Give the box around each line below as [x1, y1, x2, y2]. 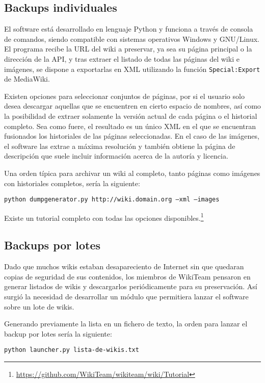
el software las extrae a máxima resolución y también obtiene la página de [4, 140, 235, 151]
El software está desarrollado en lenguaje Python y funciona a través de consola [4, 23, 253, 34]
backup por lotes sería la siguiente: [4, 328, 112, 339]
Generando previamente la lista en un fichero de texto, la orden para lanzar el [4, 318, 248, 329]
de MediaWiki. [4, 73, 50, 84]
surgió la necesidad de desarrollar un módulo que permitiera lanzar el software [4, 291, 249, 302]
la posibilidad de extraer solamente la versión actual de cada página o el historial [4, 111, 257, 121]
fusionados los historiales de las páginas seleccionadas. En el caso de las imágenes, [4, 131, 259, 141]
